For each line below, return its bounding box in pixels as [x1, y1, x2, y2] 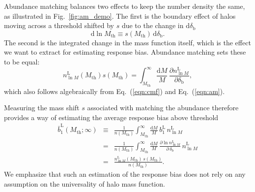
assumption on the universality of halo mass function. [4, 178, 165, 189]
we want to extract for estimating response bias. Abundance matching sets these [4, 47, 246, 57]
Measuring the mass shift [4, 102, 80, 113]
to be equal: [4, 56, 40, 66]
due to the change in [121, 20, 184, 31]
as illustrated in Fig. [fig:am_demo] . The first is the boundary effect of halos [4, 10, 236, 21]
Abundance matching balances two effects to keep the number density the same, [4, 1, 245, 11]
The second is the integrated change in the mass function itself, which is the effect [4, 37, 251, 47]
